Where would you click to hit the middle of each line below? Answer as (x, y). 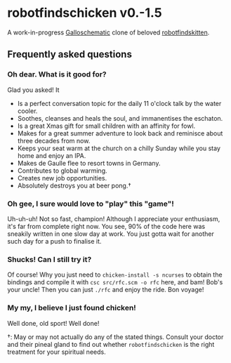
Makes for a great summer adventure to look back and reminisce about (120, 133)
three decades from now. (54, 140)
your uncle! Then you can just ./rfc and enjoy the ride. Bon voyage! (106, 290)
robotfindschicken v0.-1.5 (85, 13)
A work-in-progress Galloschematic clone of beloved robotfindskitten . (108, 32)
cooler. (27, 111)
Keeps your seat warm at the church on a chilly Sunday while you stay (119, 148)
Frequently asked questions (70, 54)
